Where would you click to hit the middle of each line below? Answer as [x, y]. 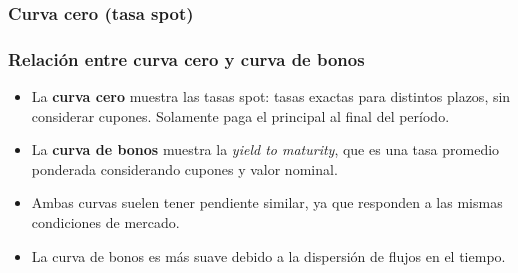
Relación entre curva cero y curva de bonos [186, 58]
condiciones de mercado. [105, 222]
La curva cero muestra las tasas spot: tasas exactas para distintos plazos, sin [271, 96]
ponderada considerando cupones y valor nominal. [184, 168]
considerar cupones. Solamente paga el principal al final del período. [240, 115]
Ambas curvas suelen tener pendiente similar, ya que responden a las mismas [267, 202]
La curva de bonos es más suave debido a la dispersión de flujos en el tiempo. [268, 255]
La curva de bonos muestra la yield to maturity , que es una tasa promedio [265, 149]
